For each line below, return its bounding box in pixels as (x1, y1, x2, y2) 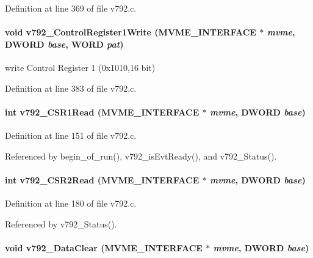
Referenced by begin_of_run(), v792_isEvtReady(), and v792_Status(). (5, 149, 277, 162)
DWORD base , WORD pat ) (5, 37, 124, 50)
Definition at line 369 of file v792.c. (5, 2, 137, 14)
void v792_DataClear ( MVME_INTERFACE (5, 241, 203, 254)
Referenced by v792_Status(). (5, 217, 117, 230)
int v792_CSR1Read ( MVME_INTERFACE (5, 105, 200, 118)
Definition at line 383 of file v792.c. (5, 81, 137, 94)
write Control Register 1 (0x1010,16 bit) (5, 61, 156, 73)
